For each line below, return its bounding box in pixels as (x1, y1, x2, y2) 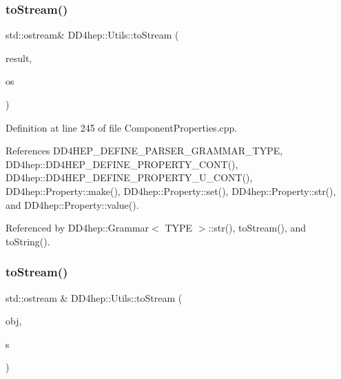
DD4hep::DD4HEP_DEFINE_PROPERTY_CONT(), (6, 156, 238, 171)
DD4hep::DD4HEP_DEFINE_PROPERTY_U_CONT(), (6, 170, 253, 185)
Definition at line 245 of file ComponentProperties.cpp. (6, 120, 238, 134)
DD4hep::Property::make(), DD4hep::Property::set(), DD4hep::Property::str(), (6, 183, 336, 198)
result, (6, 50, 32, 65)
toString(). (6, 234, 50, 248)
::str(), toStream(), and (208, 221, 307, 235)
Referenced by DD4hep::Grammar (6, 221, 149, 235)
